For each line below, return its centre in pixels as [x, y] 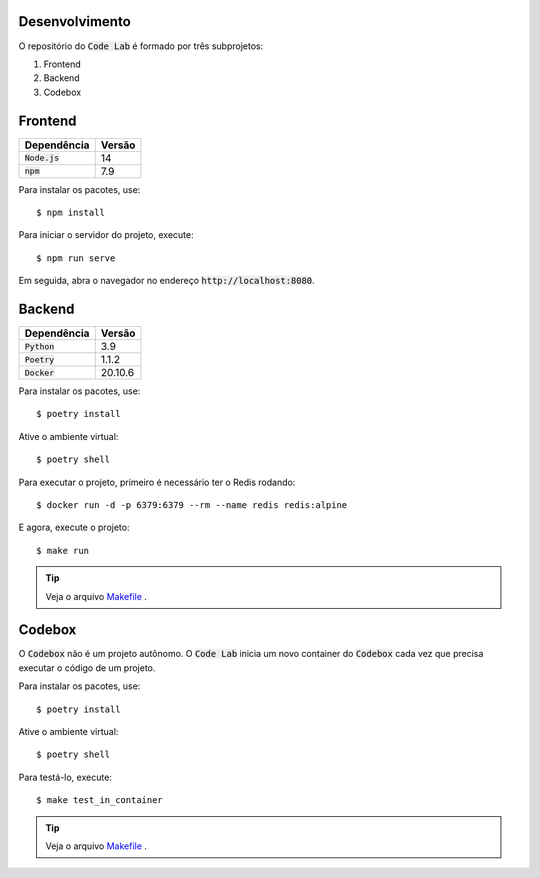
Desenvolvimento [75, 21]
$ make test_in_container [100, 800]
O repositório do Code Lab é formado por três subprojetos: [141, 46]
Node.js [42, 158]
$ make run [63, 550]
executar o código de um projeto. [87, 667]
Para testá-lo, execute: [65, 777]
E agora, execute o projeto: [74, 527]
